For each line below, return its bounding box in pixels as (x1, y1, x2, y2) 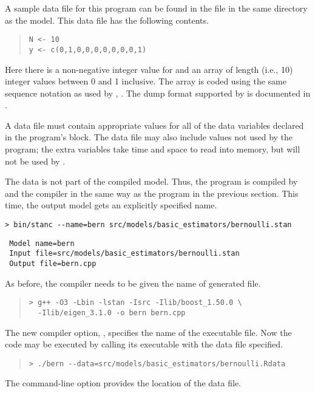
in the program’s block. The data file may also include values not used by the (5, 131, 293, 143)
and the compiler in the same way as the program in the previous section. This (5, 186, 299, 199)
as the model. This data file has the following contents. (5, 13, 209, 26)
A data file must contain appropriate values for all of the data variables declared (5, 118, 304, 131)
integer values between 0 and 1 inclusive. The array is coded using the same (5, 75, 287, 87)
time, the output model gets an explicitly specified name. (5, 199, 217, 211)
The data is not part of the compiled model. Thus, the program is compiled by (5, 175, 298, 188)
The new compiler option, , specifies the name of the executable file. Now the (5, 326, 292, 338)
